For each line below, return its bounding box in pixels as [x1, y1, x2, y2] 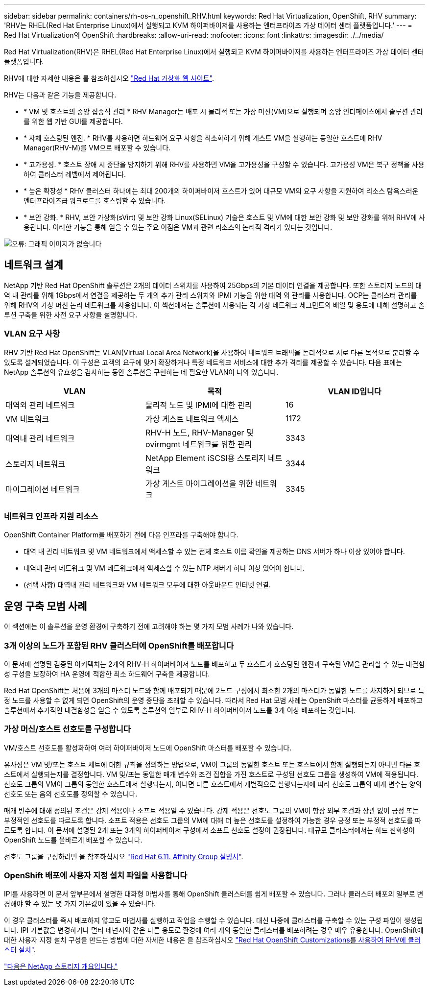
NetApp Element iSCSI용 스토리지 [145, 453, 266, 463]
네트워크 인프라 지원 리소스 [4, 511, 98, 521]
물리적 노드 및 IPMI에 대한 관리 [145, 400, 252, 410]
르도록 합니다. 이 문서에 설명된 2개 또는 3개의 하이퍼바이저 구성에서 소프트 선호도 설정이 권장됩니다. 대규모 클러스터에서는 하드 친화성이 [4, 825, 415, 834]
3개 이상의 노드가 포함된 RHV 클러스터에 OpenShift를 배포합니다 [4, 640, 234, 651]
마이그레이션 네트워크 [5, 484, 80, 494]
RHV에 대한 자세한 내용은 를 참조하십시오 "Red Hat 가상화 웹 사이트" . [4, 74, 214, 82]
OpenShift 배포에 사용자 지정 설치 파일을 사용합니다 [4, 870, 188, 881]
